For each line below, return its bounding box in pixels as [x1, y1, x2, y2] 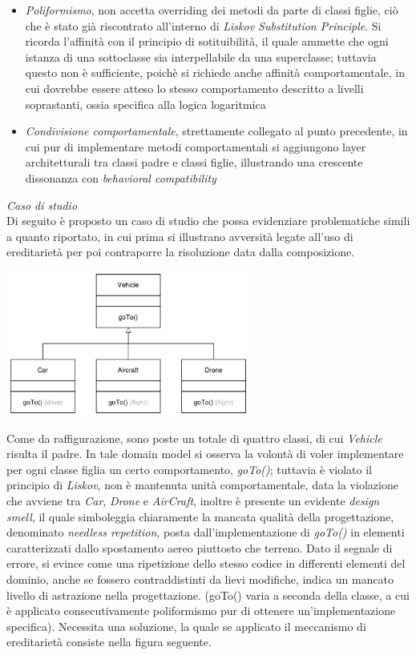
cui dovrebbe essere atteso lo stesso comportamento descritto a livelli [25, 79, 364, 96]
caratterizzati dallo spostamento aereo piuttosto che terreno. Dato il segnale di [6, 539, 393, 556]
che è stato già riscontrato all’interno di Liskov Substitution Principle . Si [25, 17, 382, 34]
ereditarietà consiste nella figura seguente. [6, 633, 212, 650]
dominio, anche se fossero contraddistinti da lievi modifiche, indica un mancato [6, 571, 394, 588]
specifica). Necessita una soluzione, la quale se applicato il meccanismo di [6, 617, 366, 634]
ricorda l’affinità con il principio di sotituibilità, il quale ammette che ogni [25, 33, 389, 50]
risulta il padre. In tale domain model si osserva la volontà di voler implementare [6, 445, 404, 462]
